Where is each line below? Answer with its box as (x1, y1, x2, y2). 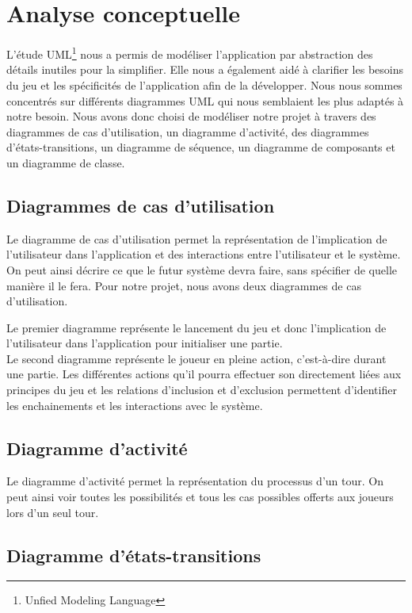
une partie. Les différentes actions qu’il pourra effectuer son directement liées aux (6, 366, 402, 382)
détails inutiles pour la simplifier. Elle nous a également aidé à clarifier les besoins (6, 61, 403, 78)
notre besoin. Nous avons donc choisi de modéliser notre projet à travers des (6, 108, 376, 125)
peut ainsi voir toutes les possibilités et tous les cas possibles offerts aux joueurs (6, 488, 394, 505)
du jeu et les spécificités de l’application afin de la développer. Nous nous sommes (6, 76, 402, 93)
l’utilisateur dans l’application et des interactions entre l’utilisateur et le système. (6, 246, 401, 262)
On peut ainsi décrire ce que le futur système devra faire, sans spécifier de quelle (6, 261, 397, 278)
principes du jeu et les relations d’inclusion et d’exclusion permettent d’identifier (6, 381, 397, 398)
